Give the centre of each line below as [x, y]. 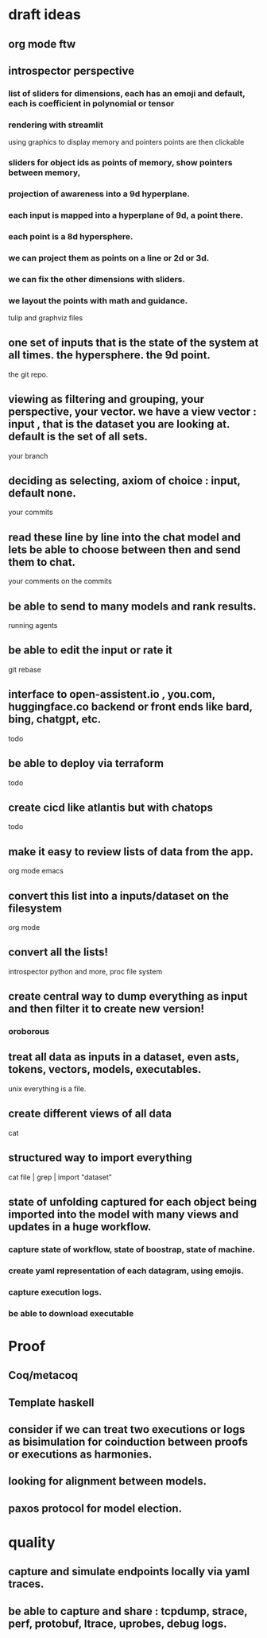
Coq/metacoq [43, 1375]
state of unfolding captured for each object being [133, 1202]
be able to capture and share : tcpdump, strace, [128, 1611]
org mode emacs [36, 871]
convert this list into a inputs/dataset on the [118, 896]
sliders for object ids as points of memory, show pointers [120, 163]
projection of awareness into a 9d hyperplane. [99, 194]
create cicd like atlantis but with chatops [110, 807]
